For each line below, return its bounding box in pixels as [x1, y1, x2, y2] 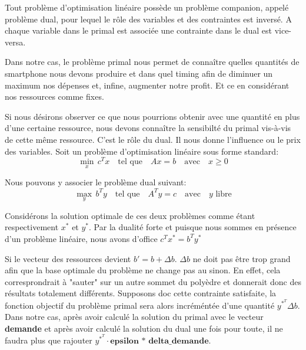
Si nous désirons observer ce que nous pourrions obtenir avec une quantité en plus [5, 110, 300, 122]
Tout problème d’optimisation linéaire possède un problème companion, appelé [5, 1, 289, 13]
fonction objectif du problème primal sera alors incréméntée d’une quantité [5, 299, 275, 311]
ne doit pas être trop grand [192, 252, 291, 264]
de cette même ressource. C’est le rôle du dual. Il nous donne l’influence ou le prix [5, 133, 301, 145]
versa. [5, 35, 26, 48]
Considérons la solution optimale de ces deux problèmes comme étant [5, 209, 255, 221]
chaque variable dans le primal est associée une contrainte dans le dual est [5, 24, 272, 37]
